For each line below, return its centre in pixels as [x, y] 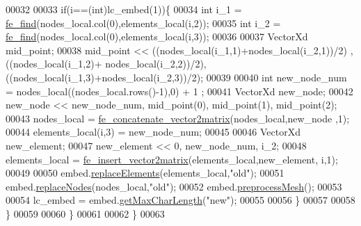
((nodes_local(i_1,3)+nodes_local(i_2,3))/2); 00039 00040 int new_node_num [176, 77]
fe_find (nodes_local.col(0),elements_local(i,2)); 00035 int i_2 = [143, 23]
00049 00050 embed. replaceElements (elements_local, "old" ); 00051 [145, 173]
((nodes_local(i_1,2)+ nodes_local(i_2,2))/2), [106, 64]
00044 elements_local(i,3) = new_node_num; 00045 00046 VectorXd [153, 132]
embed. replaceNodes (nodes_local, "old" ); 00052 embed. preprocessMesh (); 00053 [174, 186]
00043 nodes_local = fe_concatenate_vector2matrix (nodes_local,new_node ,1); [178, 118]
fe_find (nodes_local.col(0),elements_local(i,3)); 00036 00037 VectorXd [157, 37]
